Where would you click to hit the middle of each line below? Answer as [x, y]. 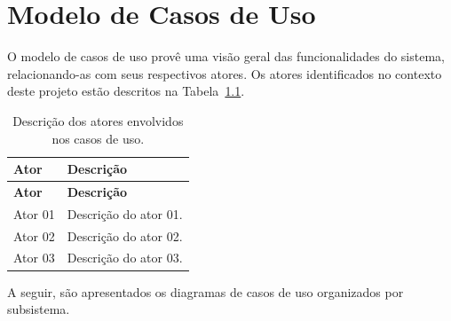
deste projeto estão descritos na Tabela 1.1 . [126, 91]
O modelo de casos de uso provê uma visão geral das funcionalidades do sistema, [226, 56]
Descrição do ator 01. [125, 213]
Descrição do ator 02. [125, 235]
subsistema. [39, 309]
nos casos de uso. [98, 138]
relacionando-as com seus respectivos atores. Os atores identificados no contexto [225, 73]
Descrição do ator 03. [125, 258]
